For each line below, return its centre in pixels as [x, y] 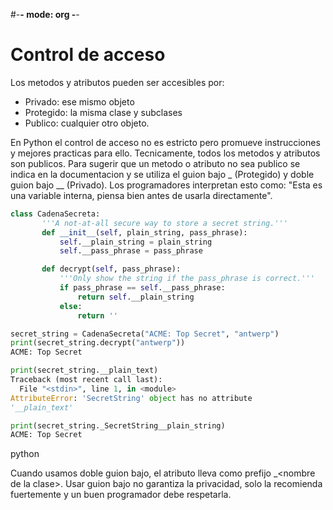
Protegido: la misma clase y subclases [103, 112]
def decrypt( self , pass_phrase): [111, 269]
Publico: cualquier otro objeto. [87, 123]
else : [71, 306]
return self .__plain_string [136, 297]
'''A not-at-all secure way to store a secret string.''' [164, 223]
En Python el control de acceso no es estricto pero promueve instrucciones [165, 142]
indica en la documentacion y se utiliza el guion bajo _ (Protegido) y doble [162, 174]
